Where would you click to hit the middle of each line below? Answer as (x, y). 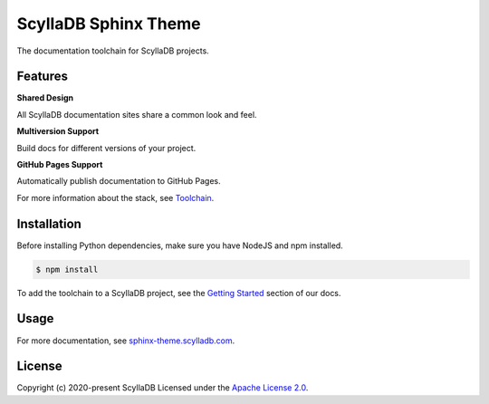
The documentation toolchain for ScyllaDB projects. (113, 51)
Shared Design (45, 98)
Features (42, 77)
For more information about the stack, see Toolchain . (115, 197)
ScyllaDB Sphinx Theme (109, 24)
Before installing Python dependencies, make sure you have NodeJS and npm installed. (180, 245)
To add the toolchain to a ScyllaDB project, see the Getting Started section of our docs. (179, 293)
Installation (49, 223)
